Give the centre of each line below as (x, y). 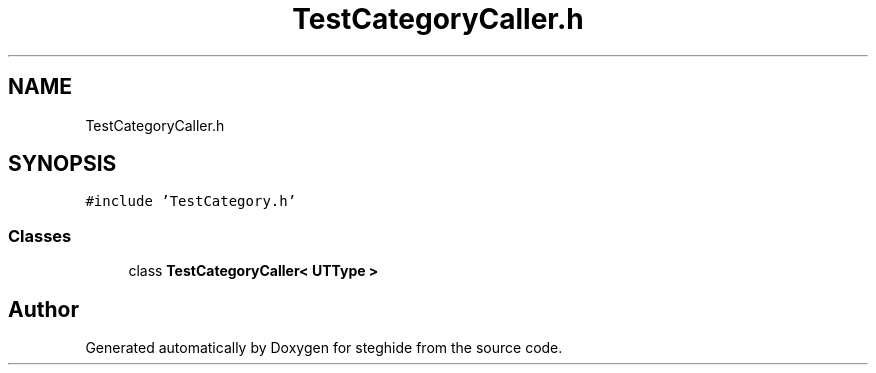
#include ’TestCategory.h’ (191, 201)
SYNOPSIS (62, 164)
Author (43, 309)
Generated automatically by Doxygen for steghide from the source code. (324, 348)
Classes (40, 235)
